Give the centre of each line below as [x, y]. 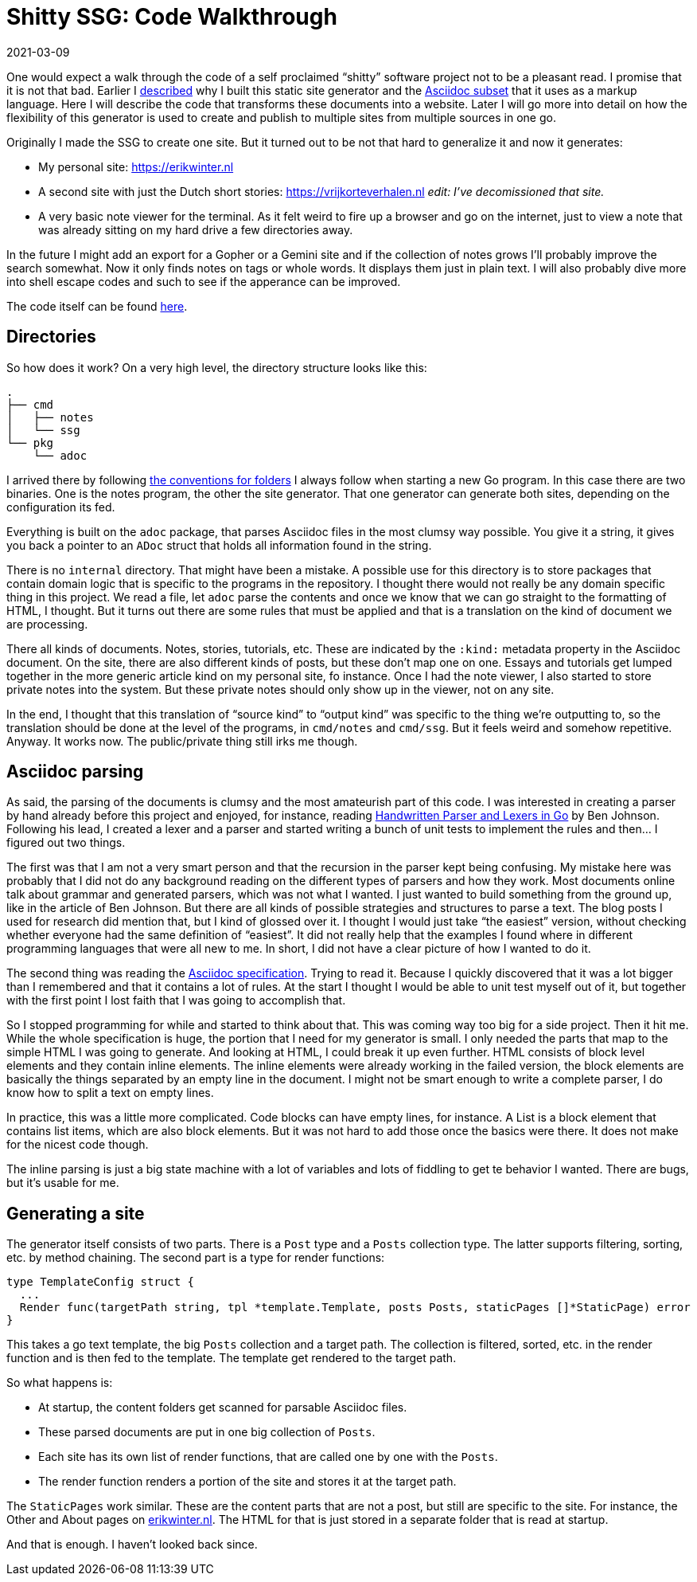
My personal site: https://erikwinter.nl [136, 166]
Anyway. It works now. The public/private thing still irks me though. [182, 741]
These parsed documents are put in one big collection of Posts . [207, 1432]
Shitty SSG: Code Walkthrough [172, 17]
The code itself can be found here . [97, 306]
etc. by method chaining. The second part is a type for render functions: [196, 1258]
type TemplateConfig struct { [101, 1282]
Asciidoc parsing [75, 772]
